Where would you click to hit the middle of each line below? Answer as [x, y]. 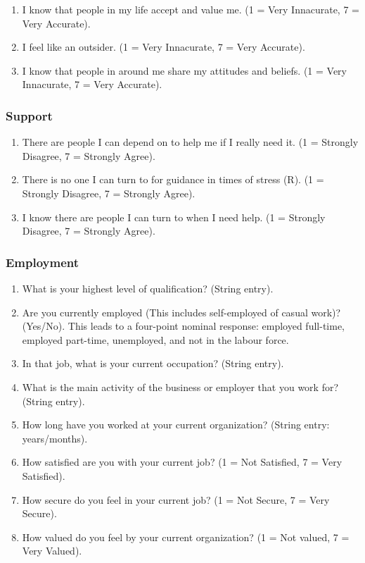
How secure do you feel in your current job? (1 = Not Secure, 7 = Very [176, 499]
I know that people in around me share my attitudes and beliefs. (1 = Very [184, 70]
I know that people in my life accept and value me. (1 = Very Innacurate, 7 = [191, 9]
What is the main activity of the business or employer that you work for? [180, 386]
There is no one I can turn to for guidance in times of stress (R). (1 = [173, 179]
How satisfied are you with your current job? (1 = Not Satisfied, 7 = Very [182, 462]
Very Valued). [52, 551]
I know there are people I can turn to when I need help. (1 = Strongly [174, 217]
